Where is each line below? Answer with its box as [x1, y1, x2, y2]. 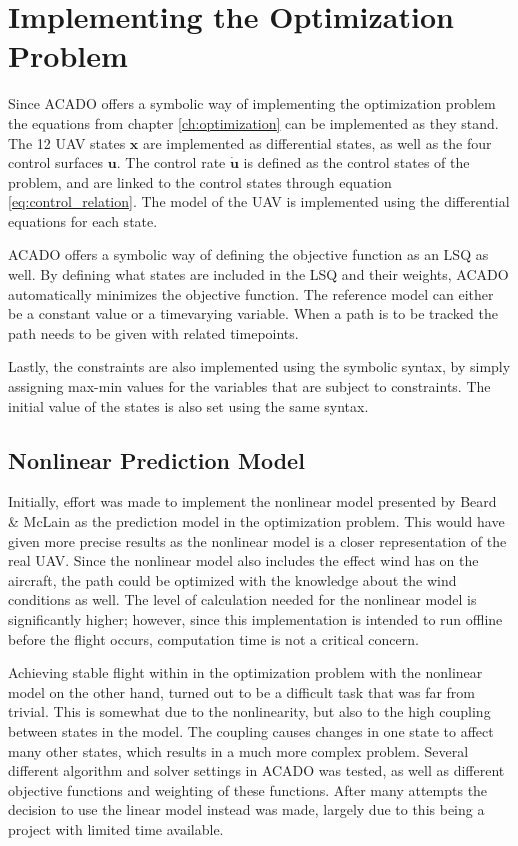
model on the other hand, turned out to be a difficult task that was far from [8, 681, 475, 702]
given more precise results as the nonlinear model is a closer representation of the [8, 530, 507, 551]
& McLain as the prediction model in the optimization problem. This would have [8, 511, 505, 532]
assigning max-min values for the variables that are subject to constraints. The [8, 376, 491, 397]
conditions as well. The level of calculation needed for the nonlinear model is [8, 589, 477, 610]
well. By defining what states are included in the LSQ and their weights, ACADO [8, 264, 509, 285]
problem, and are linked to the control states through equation [8, 171, 392, 192]
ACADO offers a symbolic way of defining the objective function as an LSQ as [8, 244, 489, 265]
